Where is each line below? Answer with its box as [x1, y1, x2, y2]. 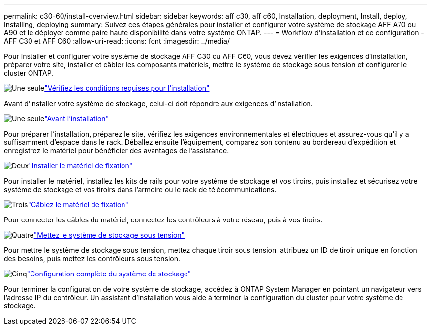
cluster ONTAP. [4, 69, 54, 77]
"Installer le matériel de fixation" [29, 162, 133, 170]
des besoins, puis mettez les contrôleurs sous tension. [4, 254, 180, 263]
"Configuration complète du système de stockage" [27, 270, 191, 278]
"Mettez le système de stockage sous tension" [33, 231, 185, 239]
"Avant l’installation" [44, 114, 109, 123]
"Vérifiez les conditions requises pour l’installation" [44, 84, 210, 92]
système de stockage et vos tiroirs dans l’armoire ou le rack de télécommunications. [4, 185, 277, 193]
